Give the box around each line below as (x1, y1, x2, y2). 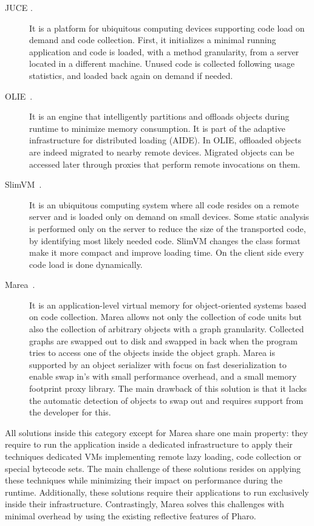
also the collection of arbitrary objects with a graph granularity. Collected (29, 323, 304, 335)
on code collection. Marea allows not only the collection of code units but (29, 310, 302, 323)
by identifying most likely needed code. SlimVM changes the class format (29, 234, 301, 247)
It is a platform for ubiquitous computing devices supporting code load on (29, 21, 305, 34)
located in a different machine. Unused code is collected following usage (29, 57, 295, 70)
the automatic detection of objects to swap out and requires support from (29, 394, 304, 406)
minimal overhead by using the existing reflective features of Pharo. (5, 509, 256, 522)
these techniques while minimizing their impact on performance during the (5, 474, 282, 487)
